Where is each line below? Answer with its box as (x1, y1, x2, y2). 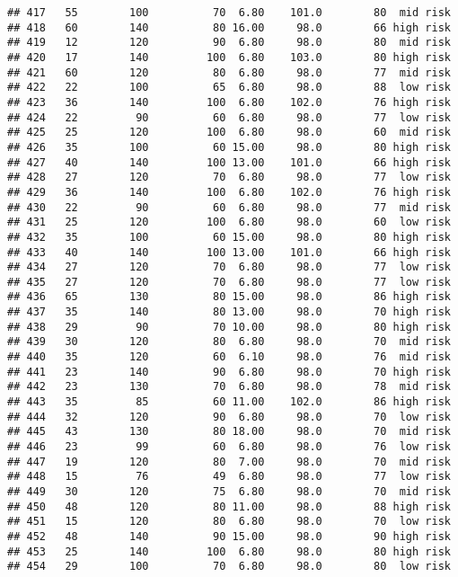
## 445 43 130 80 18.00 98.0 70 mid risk (7, 425, 451, 439)
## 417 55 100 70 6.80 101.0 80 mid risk (7, 6, 451, 19)
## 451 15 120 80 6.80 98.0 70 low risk (7, 515, 451, 528)
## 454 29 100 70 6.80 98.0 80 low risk (7, 560, 451, 573)
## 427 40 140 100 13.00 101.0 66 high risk (7, 155, 451, 169)
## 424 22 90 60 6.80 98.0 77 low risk (7, 111, 451, 124)
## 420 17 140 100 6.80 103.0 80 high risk (7, 50, 451, 64)
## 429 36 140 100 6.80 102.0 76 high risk (7, 185, 451, 199)
